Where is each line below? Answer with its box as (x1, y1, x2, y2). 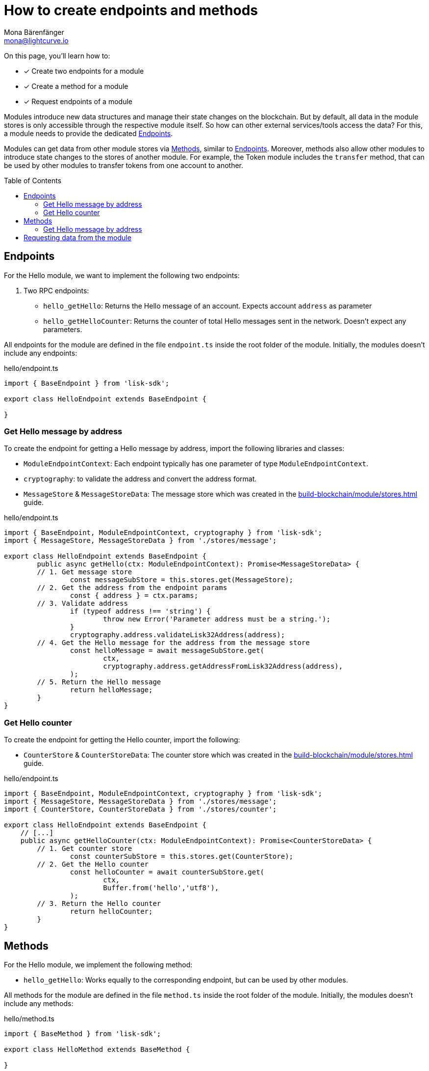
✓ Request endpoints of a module (24, 97, 132, 106)
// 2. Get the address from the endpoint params (37, 584, 227, 592)
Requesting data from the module (24, 233, 131, 242)
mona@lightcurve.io (4, 36, 69, 45)
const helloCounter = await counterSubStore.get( (70, 868, 265, 876)
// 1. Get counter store (37, 845, 132, 853)
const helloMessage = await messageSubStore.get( (70, 647, 265, 655)
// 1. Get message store (37, 568, 132, 576)
